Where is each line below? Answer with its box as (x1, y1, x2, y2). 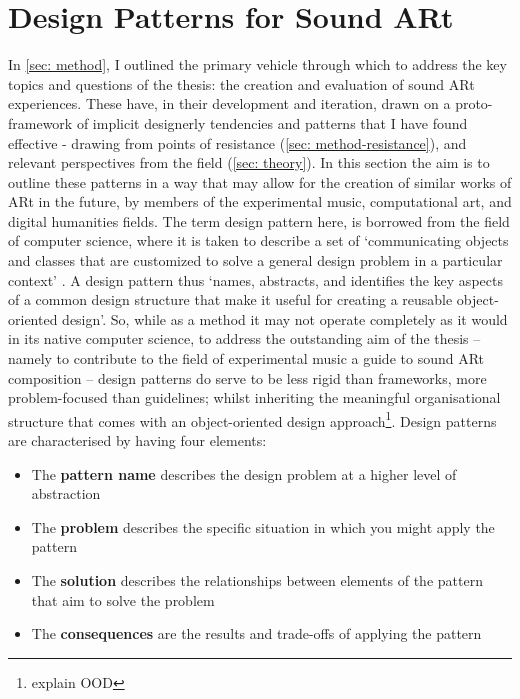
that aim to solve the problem (31, 589, 215, 610)
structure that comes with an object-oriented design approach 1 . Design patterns (8, 407, 497, 431)
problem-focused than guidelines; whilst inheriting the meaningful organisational (8, 387, 501, 408)
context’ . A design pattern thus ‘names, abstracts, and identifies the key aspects (8, 269, 503, 290)
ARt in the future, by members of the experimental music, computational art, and (8, 191, 512, 212)
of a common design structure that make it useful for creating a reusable (8, 289, 453, 310)
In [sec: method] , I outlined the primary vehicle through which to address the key (8, 54, 507, 75)
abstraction (31, 483, 101, 504)
